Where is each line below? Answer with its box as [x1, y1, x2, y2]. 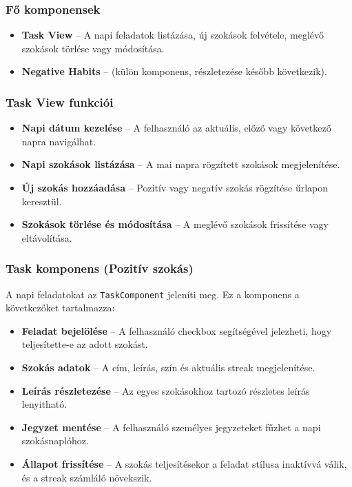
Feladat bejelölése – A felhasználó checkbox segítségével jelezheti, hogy [21, 323, 332, 338]
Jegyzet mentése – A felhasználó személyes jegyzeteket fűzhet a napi [21, 419, 321, 434]
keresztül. [21, 194, 62, 208]
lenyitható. [21, 397, 68, 411]
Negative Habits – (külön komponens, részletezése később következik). [21, 64, 327, 79]
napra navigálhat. [21, 134, 96, 148]
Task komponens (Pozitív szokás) [6, 260, 194, 277]
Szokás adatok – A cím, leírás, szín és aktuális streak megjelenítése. [21, 360, 315, 375]
